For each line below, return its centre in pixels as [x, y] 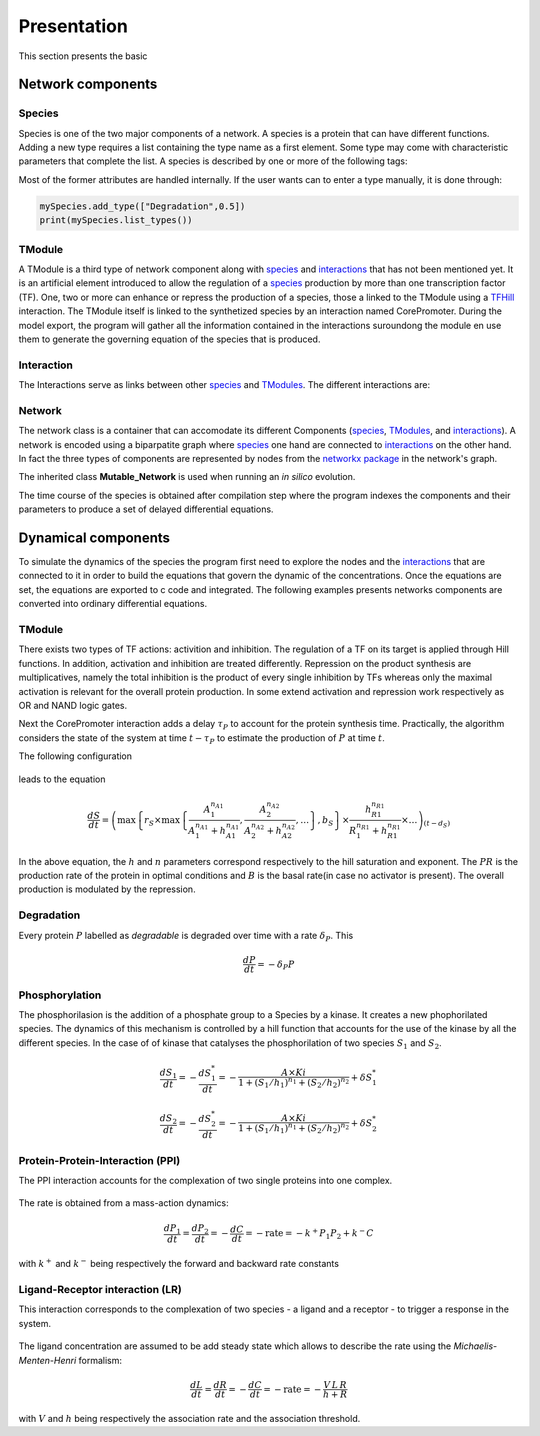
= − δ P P [275, 965]
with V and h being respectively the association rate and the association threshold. [189, 1418]
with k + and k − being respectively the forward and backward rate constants [179, 1263]
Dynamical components [94, 537]
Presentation [73, 26]
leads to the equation [62, 779]
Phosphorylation [60, 995]
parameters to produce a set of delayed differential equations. [146, 509]
